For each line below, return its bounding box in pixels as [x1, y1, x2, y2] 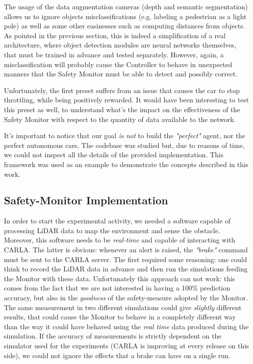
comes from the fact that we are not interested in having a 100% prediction [4, 283, 230, 293]
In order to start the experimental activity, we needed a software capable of [4, 216, 230, 226]
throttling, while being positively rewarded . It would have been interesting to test [4, 95, 249, 105]
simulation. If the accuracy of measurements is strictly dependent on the [4, 331, 222, 341]
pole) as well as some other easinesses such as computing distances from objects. [4, 21, 245, 31]
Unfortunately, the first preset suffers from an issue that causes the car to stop [4, 85, 240, 95]
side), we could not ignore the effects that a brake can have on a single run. [4, 350, 230, 360]
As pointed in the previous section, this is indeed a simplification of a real [4, 30, 226, 40]
